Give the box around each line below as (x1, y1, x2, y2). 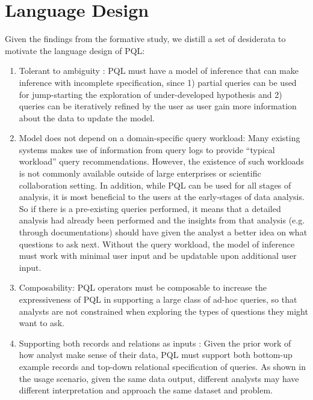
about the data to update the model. (19, 111, 155, 124)
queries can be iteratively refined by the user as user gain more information (19, 100, 297, 112)
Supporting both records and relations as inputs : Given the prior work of (19, 336, 291, 349)
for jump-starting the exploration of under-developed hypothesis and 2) (19, 88, 282, 100)
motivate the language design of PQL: (5, 44, 145, 56)
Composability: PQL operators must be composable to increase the (19, 281, 267, 294)
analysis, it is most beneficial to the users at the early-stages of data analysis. (19, 190, 305, 203)
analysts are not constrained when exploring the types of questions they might (19, 305, 308, 317)
